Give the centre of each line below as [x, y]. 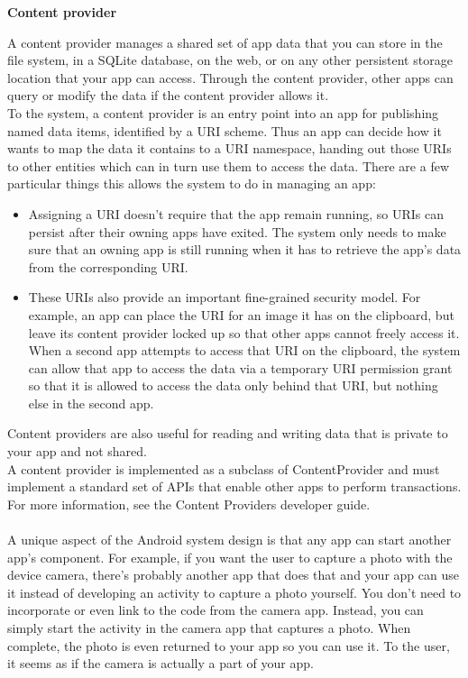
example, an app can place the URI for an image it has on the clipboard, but [241, 314]
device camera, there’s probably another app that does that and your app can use [233, 575]
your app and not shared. [77, 451]
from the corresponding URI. [108, 266]
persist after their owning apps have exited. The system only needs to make [237, 231]
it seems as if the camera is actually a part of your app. [161, 663]
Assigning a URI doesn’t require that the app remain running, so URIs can [236, 213]
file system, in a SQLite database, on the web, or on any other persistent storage [230, 60]
